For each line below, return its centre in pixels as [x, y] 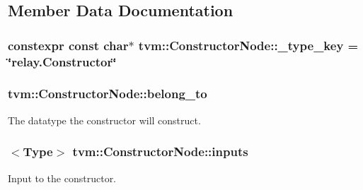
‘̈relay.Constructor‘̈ [62, 61]
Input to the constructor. [62, 178]
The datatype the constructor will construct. [104, 120]
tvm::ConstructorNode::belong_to [108, 94]
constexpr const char [68, 45]
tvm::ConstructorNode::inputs [160, 152]
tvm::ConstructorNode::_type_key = [248, 45]
